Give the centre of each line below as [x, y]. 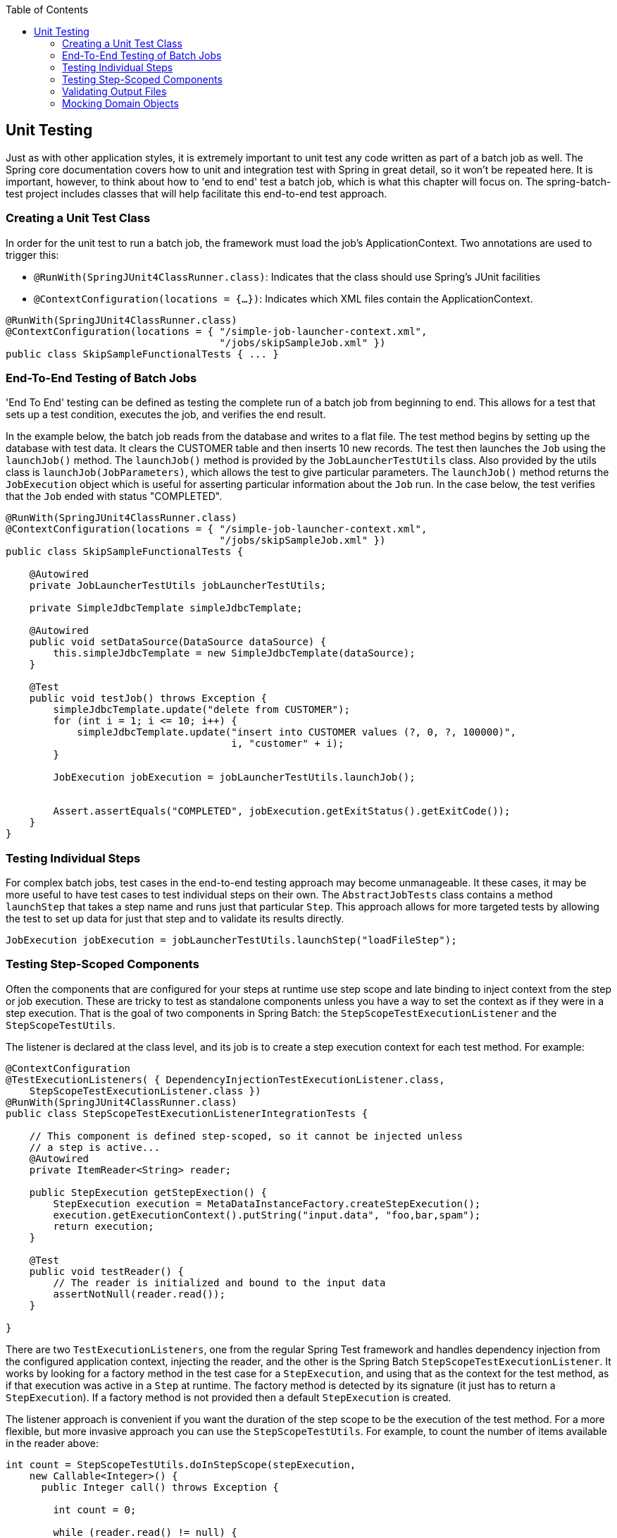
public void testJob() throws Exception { [148, 698]
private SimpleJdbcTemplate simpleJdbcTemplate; [166, 608]
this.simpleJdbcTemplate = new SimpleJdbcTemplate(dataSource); [234, 653]
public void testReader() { [106, 1271]
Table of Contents [47, 10]
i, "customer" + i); [288, 744]
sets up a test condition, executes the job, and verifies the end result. [166, 415]
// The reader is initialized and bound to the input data [219, 1282]
